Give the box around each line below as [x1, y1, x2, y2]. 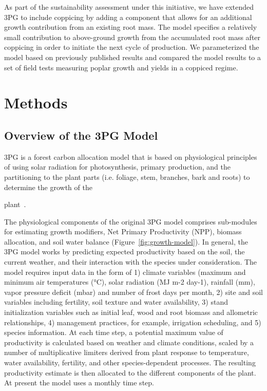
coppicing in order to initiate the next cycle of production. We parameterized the [4, 42, 259, 52]
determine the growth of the [4, 181, 92, 192]
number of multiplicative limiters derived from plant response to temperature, [4, 347, 249, 358]
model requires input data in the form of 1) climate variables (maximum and [4, 266, 246, 277]
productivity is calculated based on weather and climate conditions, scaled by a [4, 337, 254, 347]
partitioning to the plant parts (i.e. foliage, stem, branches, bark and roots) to [4, 171, 250, 182]
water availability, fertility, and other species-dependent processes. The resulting [4, 357, 256, 368]
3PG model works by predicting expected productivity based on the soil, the [4, 246, 245, 257]
